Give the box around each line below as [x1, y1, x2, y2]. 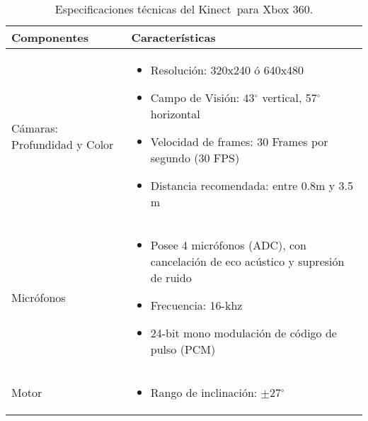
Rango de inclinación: [150, 384, 258, 400]
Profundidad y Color [11, 135, 114, 152]
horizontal [150, 106, 200, 122]
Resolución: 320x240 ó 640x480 [150, 62, 304, 78]
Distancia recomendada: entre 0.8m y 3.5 [150, 177, 353, 193]
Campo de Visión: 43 [150, 89, 255, 106]
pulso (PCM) [150, 341, 216, 357]
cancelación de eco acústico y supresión [150, 253, 345, 269]
